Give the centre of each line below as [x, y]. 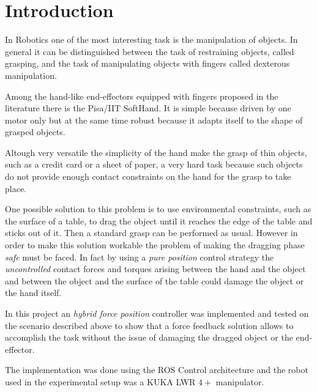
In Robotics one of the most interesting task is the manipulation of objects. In [151, 39]
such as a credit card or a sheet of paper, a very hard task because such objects [154, 164]
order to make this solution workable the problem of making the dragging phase [155, 245]
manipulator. [240, 381]
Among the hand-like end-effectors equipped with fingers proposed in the [142, 96]
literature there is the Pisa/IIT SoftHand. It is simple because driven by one [148, 108]
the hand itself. [33, 293]
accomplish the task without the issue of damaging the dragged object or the [149, 337]
